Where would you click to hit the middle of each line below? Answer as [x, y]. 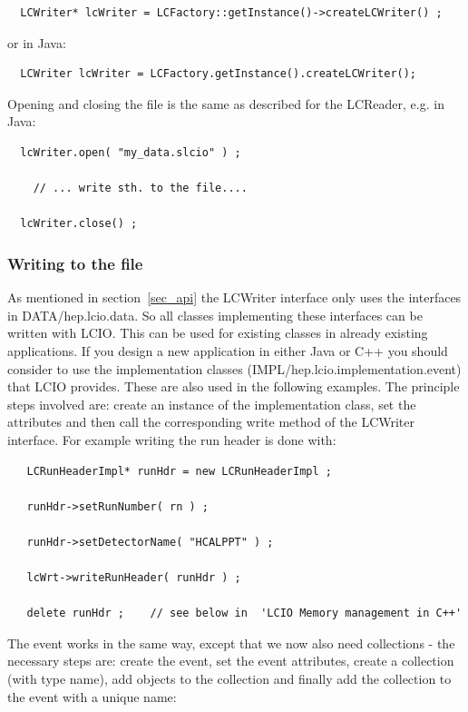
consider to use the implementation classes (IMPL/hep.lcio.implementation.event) [234, 368]
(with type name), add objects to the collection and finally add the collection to [229, 679]
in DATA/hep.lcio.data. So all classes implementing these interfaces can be [215, 315]
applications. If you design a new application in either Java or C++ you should [228, 350]
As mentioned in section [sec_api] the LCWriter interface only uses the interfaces [234, 297]
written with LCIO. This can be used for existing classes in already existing [218, 333]
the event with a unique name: [92, 696]
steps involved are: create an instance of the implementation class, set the [212, 404]
